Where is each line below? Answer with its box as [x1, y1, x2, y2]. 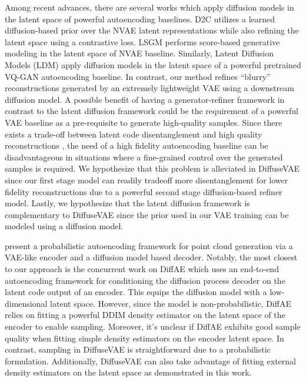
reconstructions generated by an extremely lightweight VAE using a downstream [5, 82, 294, 94]
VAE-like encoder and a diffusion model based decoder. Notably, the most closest [5, 251, 298, 263]
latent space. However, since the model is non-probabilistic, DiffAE [50, 297, 291, 309]
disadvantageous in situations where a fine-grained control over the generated [5, 150, 283, 163]
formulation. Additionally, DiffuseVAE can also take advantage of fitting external [5, 354, 296, 367]
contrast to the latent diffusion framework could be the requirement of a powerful [5, 105, 298, 117]
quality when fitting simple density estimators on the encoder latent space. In [5, 331, 284, 344]
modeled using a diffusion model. [5, 220, 124, 232]
